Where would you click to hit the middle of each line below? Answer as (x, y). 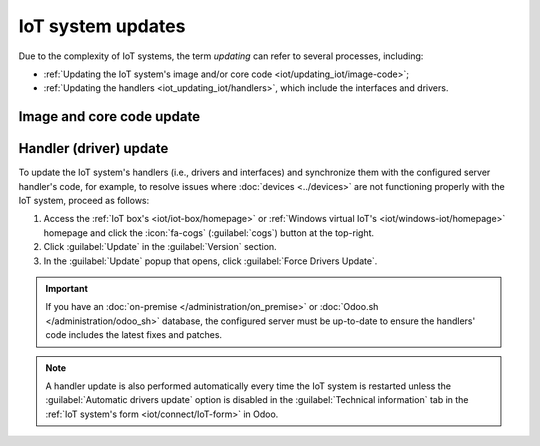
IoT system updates (102, 26)
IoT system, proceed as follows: (84, 201)
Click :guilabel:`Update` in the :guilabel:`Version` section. (160, 247)
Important (67, 288)
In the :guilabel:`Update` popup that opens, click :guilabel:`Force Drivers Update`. (210, 261)
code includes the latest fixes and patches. (134, 335)
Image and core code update (109, 116)
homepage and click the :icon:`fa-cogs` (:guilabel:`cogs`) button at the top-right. (209, 232)
